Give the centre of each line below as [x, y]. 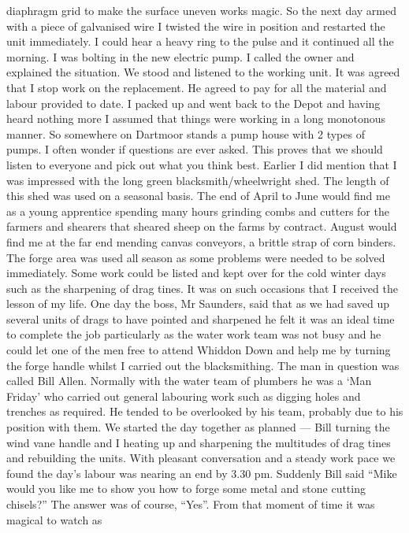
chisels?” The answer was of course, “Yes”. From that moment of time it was [191, 504]
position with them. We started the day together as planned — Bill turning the [198, 427]
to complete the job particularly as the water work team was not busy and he [194, 334]
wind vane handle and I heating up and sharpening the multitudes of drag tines [199, 442]
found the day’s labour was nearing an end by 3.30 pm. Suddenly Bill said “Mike [202, 473]
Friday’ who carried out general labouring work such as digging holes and [184, 396]
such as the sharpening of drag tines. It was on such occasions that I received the [202, 288]
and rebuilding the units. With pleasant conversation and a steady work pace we [201, 458]
